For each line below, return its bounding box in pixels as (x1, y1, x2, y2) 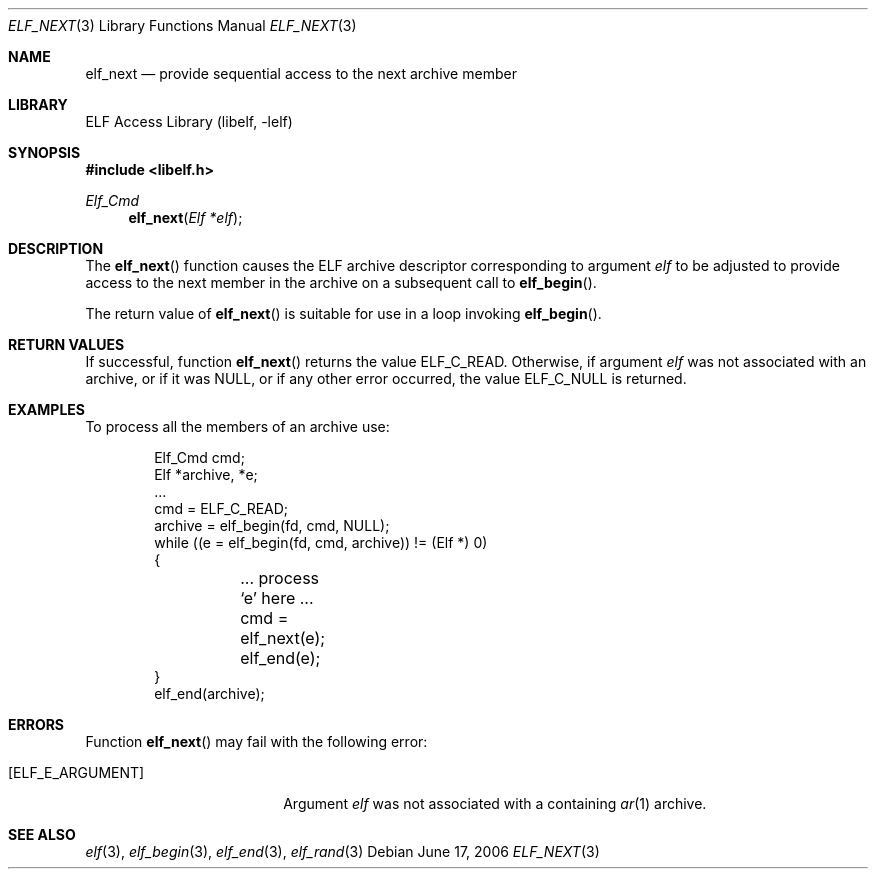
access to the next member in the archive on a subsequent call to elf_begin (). (85, 274, 597, 291)
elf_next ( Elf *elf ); (128, 209, 243, 226)
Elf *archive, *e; (154, 466, 258, 483)
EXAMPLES (8, 401, 85, 418)
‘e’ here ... (240, 588, 314, 608)
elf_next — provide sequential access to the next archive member (85, 65, 517, 82)
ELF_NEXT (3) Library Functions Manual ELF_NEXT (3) (8, 17, 357, 34)
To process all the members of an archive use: (85, 418, 390, 435)
